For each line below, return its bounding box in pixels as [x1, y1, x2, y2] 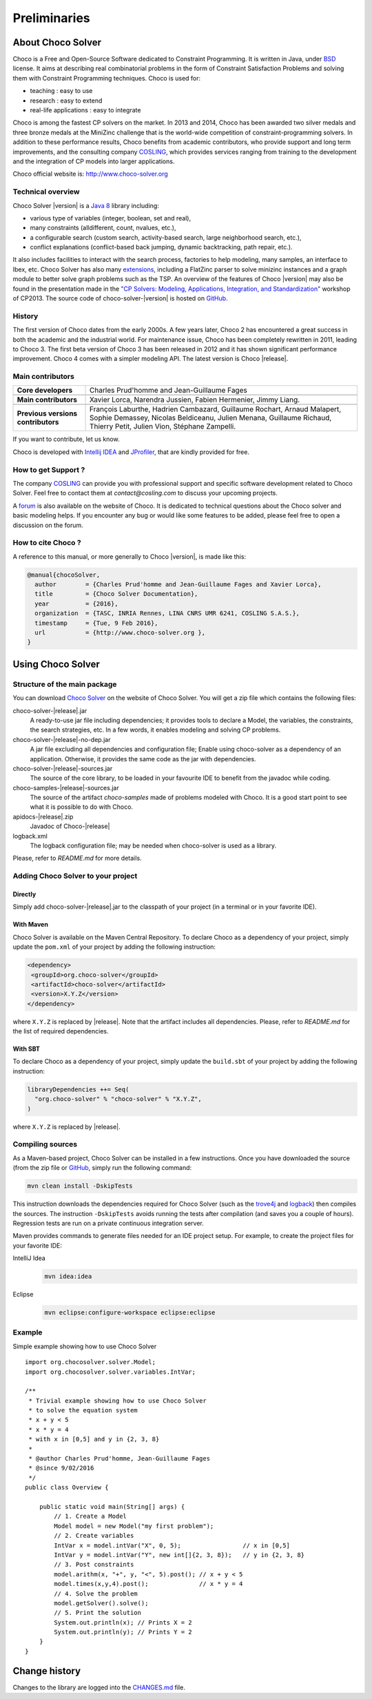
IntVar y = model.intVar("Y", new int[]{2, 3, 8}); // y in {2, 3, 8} [54, 1551, 305, 1558]
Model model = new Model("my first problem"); [54, 1522, 214, 1530]
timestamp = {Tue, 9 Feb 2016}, [34, 619, 158, 627]
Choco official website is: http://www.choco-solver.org [12, 169, 168, 178]
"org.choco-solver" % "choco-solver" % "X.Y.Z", [34, 1095, 203, 1103]
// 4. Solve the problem [54, 1589, 138, 1598]
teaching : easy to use [30, 87, 93, 95]
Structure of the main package [12, 679, 117, 689]
